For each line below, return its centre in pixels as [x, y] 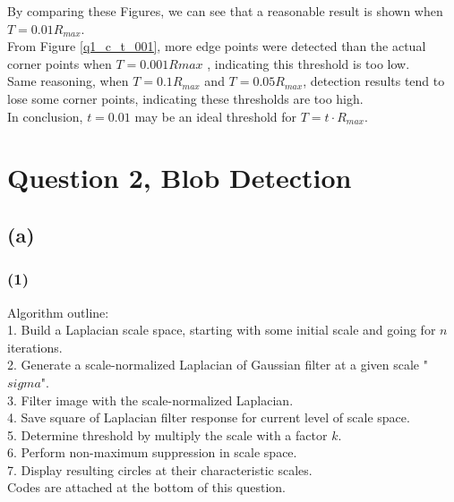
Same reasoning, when [68, 81]
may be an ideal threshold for [216, 116]
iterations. [35, 347]
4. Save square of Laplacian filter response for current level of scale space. [209, 417]
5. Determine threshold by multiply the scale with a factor [167, 434]
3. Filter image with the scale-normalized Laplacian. [150, 400]
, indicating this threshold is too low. [308, 63]
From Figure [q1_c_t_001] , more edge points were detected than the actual [217, 46]
